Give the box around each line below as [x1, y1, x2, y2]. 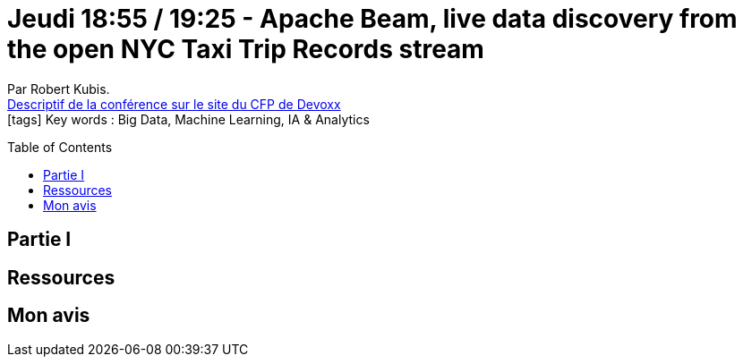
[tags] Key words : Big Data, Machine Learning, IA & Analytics [7, 111, 370, 127]
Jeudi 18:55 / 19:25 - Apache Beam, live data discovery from [7, 4, 738, 34]
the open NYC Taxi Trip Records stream [7, 34, 484, 64]
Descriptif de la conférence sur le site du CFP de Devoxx [7, 96, 341, 112]
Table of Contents [7, 139, 113, 155]
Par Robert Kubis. [7, 80, 110, 97]
